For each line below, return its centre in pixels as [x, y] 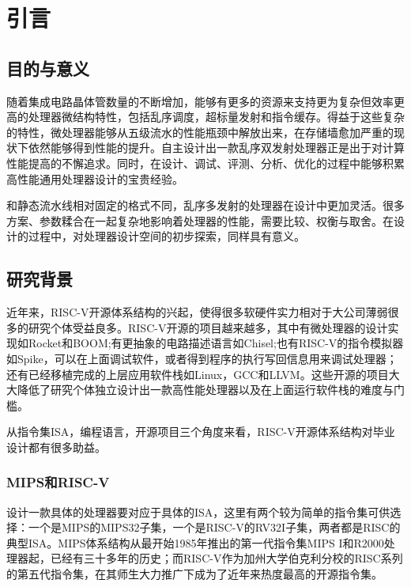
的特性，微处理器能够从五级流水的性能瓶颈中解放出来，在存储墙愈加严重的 [200, 132]
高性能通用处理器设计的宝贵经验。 [95, 178]
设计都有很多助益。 [56, 447]
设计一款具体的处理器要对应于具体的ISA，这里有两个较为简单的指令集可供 [198, 511]
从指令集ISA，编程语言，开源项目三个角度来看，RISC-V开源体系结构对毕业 [201, 432]
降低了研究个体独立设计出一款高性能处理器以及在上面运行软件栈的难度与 [205, 390]
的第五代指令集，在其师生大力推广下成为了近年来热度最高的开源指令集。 [194, 574]
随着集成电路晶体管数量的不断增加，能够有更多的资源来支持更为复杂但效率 [200, 101]
